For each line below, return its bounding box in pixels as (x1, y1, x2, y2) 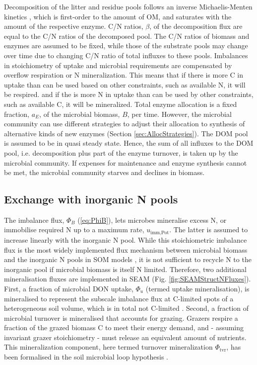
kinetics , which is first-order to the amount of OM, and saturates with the (4, 11, 232, 21)
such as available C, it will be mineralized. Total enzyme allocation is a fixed (4, 98, 237, 109)
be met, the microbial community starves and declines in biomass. (4, 167, 205, 178)
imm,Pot (150, 230, 169, 235)
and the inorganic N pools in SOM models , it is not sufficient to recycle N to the (4, 254, 252, 265)
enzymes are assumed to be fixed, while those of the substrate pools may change (4, 40, 248, 51)
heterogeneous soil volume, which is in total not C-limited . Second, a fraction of (4, 303, 249, 313)
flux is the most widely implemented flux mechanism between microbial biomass (4, 244, 248, 255)
